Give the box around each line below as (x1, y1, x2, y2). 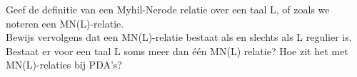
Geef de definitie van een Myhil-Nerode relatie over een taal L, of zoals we (6, 2, 330, 16)
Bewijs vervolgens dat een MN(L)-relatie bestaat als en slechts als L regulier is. (6, 30, 352, 45)
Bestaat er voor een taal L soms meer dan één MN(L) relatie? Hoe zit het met (6, 43, 348, 58)
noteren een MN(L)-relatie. (6, 16, 124, 30)
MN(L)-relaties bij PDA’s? (6, 57, 122, 72)
